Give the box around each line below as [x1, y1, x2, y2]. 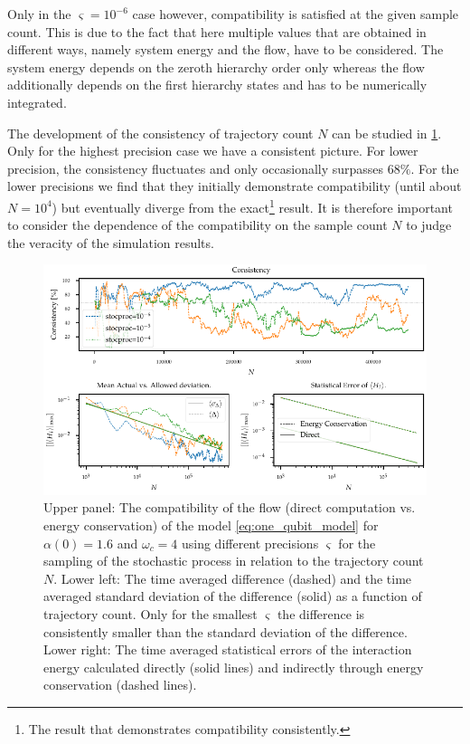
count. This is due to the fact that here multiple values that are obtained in [7, 22, 427, 41]
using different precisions [181, 533, 319, 552]
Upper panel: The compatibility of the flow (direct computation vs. [43, 498, 416, 517]
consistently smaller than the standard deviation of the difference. [43, 622, 408, 641]
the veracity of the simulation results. [7, 233, 214, 252]
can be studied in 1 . [332, 123, 442, 142]
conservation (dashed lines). [43, 675, 197, 694]
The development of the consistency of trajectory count [7, 123, 314, 142]
